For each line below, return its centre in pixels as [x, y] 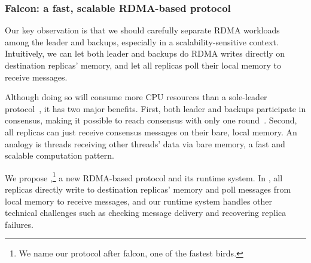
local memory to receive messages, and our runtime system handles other [139, 201]
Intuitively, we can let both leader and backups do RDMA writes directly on [145, 53]
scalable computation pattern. [60, 155]
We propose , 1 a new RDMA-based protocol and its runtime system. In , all [144, 177]
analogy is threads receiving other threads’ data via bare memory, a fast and [145, 143]
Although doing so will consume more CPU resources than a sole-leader [136, 97]
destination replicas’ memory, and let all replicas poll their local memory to [143, 65]
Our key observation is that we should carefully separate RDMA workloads [142, 30]
